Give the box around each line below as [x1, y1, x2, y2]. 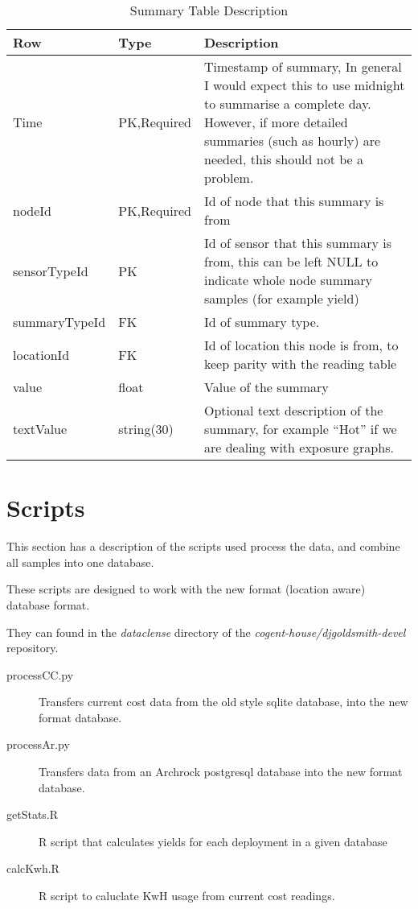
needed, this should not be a [204, 150, 363, 168]
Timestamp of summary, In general [204, 57, 402, 76]
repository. [6, 639, 59, 656]
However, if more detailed [204, 113, 348, 131]
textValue [13, 419, 68, 438]
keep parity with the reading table [204, 354, 397, 373]
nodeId [13, 200, 52, 220]
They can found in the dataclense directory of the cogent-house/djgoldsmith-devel [6, 623, 406, 640]
